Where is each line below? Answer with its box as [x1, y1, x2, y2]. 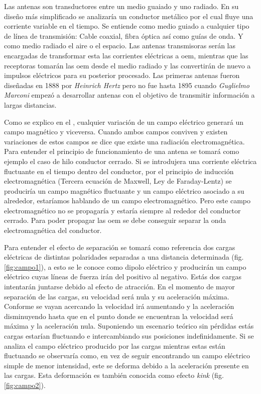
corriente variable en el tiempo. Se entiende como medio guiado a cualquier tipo [4, 21, 249, 31]
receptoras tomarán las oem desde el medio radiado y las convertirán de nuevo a [4, 60, 251, 70]
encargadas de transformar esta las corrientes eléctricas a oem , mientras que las [4, 50, 248, 60]
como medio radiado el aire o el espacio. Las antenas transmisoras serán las [4, 40, 235, 51]
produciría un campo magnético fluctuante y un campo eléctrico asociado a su [4, 185, 244, 196]
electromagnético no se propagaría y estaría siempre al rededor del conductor [4, 205, 241, 215]
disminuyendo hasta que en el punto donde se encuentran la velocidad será [4, 310, 233, 321]
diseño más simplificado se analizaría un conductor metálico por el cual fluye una [4, 11, 253, 21]
